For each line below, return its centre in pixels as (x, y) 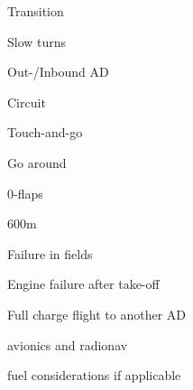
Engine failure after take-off (83, 284)
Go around (37, 162)
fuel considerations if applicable (94, 375)
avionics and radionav (68, 344)
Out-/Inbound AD (58, 72)
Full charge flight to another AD (97, 314)
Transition (36, 11)
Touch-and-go (45, 132)
